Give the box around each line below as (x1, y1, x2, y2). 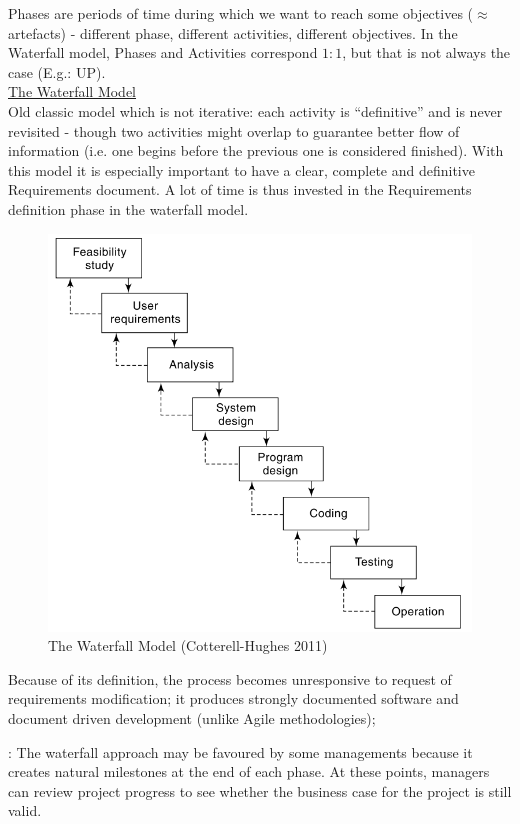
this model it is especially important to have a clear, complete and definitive (8, 159, 475, 180)
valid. (8, 800, 42, 821)
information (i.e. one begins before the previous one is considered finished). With (8, 140, 504, 161)
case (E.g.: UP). (8, 61, 106, 82)
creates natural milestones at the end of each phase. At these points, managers (8, 761, 490, 782)
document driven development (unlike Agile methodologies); (8, 707, 376, 728)
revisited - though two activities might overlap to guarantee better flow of (8, 120, 460, 141)
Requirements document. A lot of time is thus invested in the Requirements (8, 179, 472, 200)
